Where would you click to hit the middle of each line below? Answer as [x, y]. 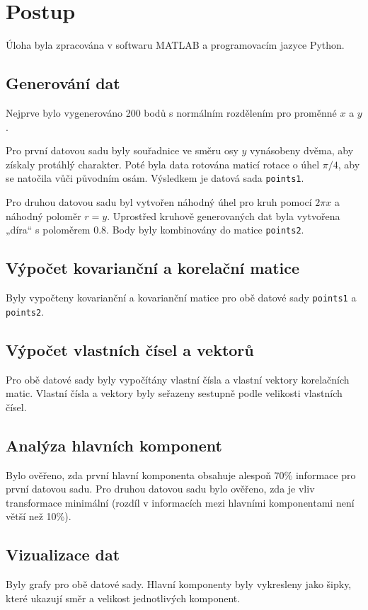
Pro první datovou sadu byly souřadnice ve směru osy [122, 150]
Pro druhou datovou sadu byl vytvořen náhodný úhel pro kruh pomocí [159, 201]
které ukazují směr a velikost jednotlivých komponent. [123, 598]
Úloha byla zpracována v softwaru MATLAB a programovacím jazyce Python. [175, 45]
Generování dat [63, 83]
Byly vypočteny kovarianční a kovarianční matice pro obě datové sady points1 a [181, 297]
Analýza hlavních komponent [114, 445]
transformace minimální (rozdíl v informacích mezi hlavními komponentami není [180, 502]
